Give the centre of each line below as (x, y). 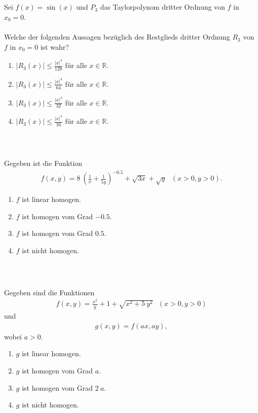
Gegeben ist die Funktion (43, 163)
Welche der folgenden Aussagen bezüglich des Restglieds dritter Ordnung (117, 37)
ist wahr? (55, 46)
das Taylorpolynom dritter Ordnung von (163, 7)
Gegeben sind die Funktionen (49, 292)
